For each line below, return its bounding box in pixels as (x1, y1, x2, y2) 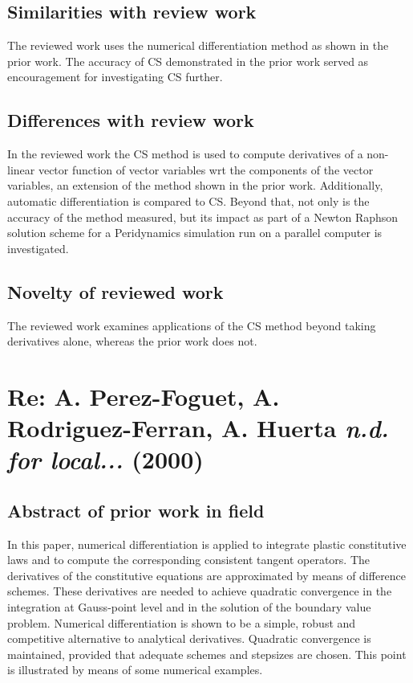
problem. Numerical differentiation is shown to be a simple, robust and (7, 614, 356, 631)
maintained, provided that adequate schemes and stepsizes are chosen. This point (7, 645, 407, 662)
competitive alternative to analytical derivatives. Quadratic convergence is (7, 630, 371, 647)
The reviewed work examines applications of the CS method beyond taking (7, 317, 376, 333)
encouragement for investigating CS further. (7, 68, 223, 85)
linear (7, 161, 35, 178)
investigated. (7, 239, 69, 256)
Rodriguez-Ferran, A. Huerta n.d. (7, 411, 389, 445)
